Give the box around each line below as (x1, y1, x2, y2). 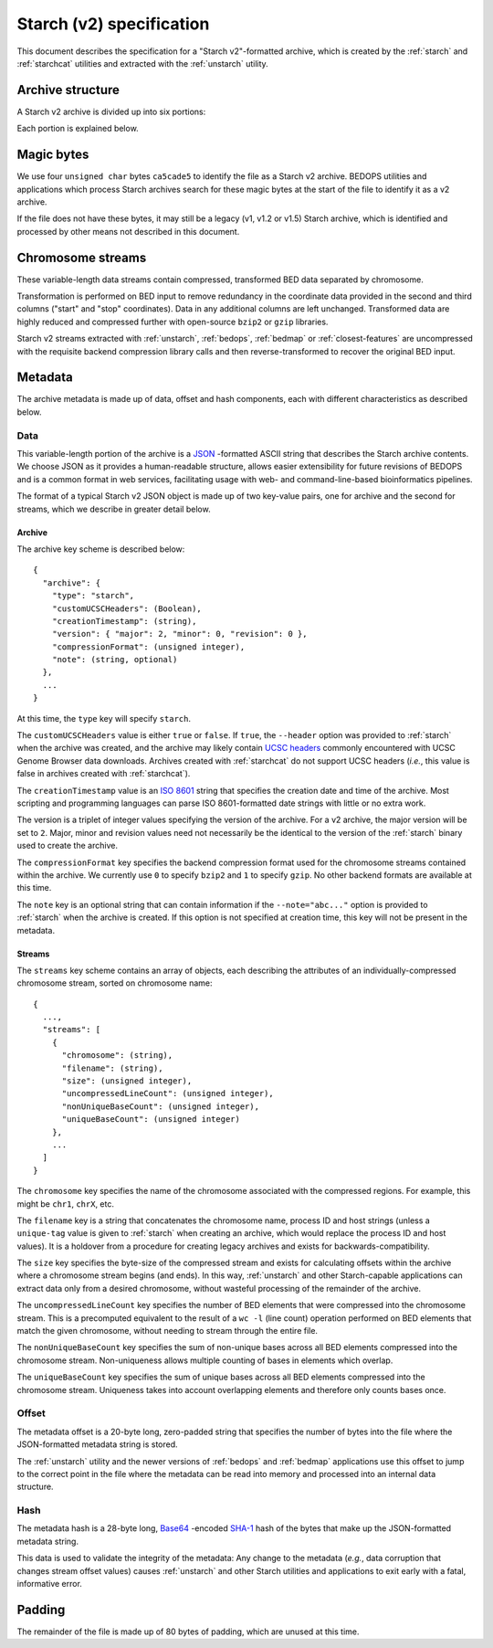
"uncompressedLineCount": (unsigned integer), (61, 1088, 274, 1099)
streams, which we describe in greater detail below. (16, 503, 211, 514)
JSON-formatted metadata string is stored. (16, 1439, 178, 1450)
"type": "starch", (51, 590, 135, 601)
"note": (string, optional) (51, 654, 178, 665)
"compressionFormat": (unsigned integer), (51, 641, 246, 652)
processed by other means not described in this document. (16, 226, 240, 237)
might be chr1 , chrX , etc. (16, 1198, 114, 1210)
